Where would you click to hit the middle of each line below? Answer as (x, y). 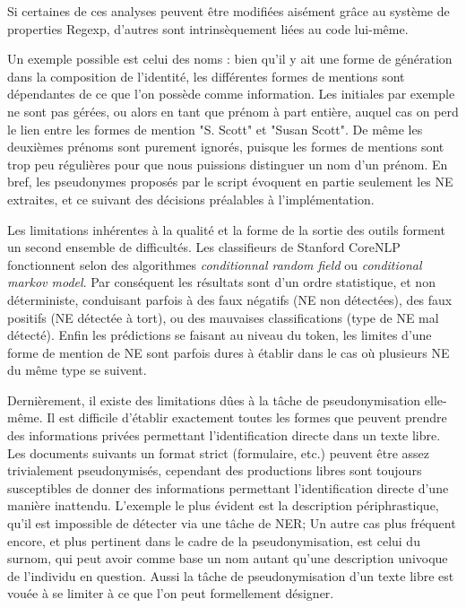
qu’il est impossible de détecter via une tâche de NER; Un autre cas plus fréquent (232, 523)
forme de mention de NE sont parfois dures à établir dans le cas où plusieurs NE (229, 352)
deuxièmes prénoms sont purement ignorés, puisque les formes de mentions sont (226, 147)
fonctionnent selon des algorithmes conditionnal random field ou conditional (215, 264)
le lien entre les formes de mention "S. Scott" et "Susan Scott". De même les (215, 129)
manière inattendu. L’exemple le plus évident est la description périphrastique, (223, 505)
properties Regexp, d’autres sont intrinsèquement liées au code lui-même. (208, 28)
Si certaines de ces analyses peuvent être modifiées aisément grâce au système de (229, 11)
